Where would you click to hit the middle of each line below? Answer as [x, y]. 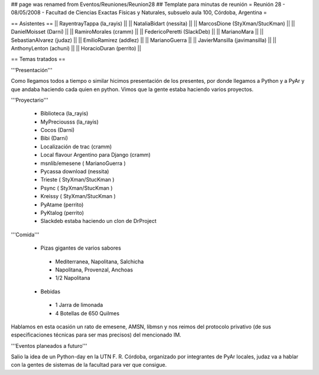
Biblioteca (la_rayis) [64, 114]
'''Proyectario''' [30, 100]
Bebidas [51, 291]
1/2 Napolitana [73, 278]
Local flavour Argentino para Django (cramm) [95, 155]
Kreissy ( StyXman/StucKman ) [78, 196]
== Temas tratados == [38, 59]
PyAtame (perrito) [62, 205]
